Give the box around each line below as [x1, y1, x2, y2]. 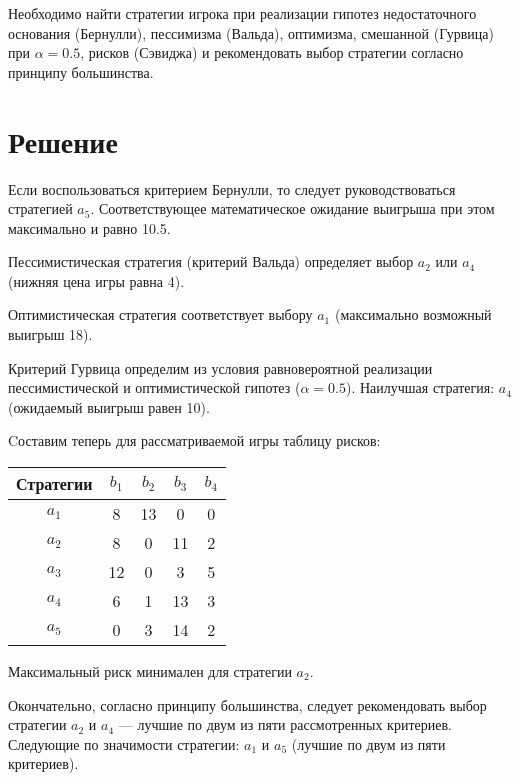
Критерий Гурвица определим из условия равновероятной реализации [8, 357, 433, 378]
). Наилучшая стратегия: [345, 377, 495, 398]
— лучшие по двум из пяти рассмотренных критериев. [118, 714, 452, 735]
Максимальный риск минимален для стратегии [8, 661, 292, 682]
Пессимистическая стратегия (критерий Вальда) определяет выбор [8, 251, 414, 272]
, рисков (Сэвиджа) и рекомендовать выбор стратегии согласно [80, 42, 464, 63]
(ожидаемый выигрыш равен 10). [8, 396, 210, 417]
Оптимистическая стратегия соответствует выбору [8, 304, 313, 325]
